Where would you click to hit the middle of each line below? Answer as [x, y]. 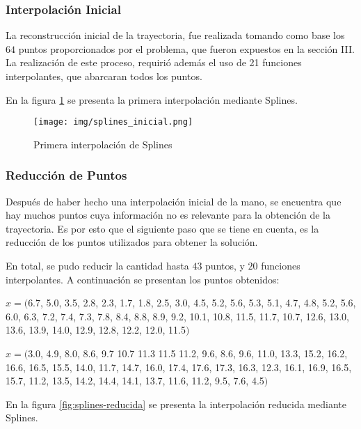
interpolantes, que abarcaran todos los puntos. [104, 76]
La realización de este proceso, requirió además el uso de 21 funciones [154, 62]
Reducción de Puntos [66, 175]
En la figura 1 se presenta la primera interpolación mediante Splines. [152, 99]
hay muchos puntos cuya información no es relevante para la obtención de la [168, 215]
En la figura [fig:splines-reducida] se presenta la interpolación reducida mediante [176, 404]
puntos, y [225, 266]
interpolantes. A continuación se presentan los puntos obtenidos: [143, 279]
